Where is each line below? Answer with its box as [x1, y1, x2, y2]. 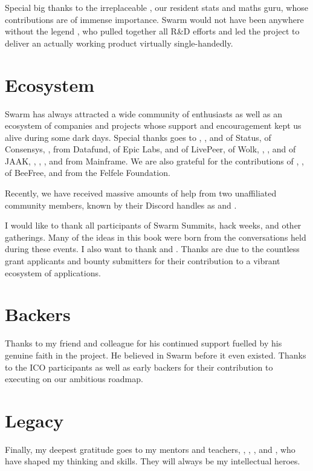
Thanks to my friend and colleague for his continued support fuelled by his [5, 337, 282, 349]
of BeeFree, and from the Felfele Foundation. [5, 166, 170, 179]
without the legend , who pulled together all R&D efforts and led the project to [5, 25, 300, 37]
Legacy [5, 408, 64, 432]
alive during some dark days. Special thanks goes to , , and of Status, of [5, 131, 271, 143]
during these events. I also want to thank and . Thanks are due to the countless [5, 242, 300, 255]
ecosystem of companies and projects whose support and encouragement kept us [5, 119, 302, 132]
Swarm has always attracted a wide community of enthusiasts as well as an [5, 107, 283, 120]
